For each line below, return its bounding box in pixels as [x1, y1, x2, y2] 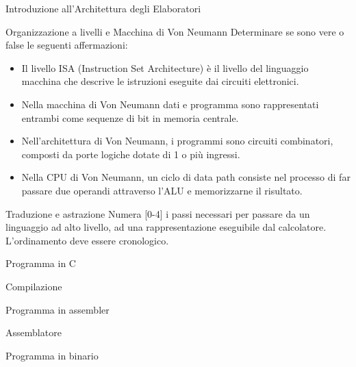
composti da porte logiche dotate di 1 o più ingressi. [21, 147, 240, 161]
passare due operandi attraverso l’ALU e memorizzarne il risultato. [21, 183, 303, 197]
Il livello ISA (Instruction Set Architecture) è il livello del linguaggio [21, 60, 309, 75]
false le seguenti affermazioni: [5, 38, 128, 52]
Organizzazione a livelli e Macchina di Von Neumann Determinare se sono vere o [5, 24, 344, 38]
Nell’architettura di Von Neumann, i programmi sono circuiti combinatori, [21, 134, 333, 148]
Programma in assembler [5, 302, 110, 316]
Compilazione [5, 279, 62, 293]
